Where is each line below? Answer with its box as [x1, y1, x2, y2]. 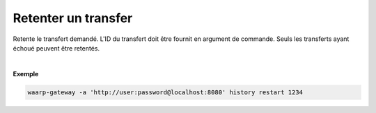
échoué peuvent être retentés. [13, 44, 100, 52]
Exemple [13, 69, 39, 78]
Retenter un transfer [13, 10, 133, 26]
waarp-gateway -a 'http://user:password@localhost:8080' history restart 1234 [27, 88, 303, 96]
